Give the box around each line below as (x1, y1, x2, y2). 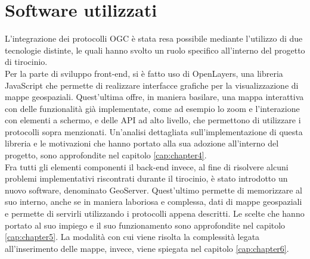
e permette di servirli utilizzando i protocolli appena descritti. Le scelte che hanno (5, 207, 305, 220)
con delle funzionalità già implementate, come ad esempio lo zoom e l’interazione (5, 102, 300, 114)
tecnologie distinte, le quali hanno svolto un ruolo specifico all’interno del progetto (5, 43, 305, 56)
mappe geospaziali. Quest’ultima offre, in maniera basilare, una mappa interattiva (5, 91, 304, 103)
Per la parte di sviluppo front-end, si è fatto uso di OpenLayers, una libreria (5, 67, 283, 79)
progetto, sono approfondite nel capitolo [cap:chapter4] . (5, 149, 207, 161)
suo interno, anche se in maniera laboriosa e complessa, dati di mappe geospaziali (5, 195, 302, 208)
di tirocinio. (5, 55, 48, 68)
